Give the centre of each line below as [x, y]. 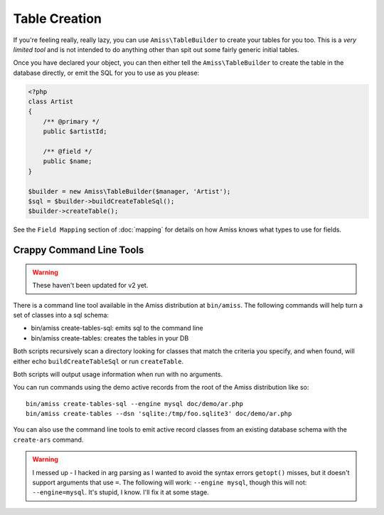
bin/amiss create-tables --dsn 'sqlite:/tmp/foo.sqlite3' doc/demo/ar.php [159, 414]
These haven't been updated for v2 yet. [90, 286]
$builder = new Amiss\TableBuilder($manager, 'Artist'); [129, 191]
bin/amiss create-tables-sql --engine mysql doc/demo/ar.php [134, 404]
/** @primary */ [71, 121]
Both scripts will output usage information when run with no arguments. [118, 374]
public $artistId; [75, 131]
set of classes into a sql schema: [61, 315]
